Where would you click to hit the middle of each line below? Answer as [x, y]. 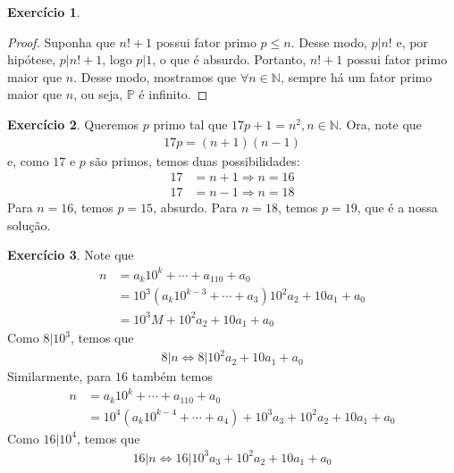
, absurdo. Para [195, 207]
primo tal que [190, 124]
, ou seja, [98, 94]
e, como [28, 160]
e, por [412, 41]
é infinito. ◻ [173, 94]
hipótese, [32, 59]
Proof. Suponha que [61, 41]
